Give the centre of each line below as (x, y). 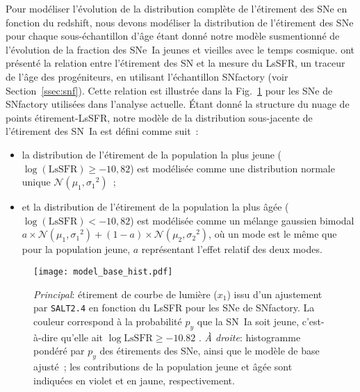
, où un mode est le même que (273, 234)
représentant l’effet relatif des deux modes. (232, 249)
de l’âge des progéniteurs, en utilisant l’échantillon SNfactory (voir (147, 76)
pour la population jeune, (76, 249)
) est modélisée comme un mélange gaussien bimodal (242, 220)
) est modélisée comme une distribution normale (232, 168)
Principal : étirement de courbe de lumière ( (125, 294)
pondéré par (59, 351)
